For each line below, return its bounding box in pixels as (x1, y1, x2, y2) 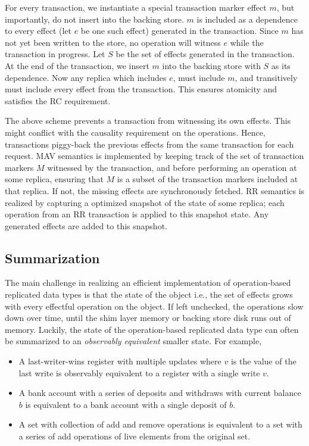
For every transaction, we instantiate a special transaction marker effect (5, 1, 267, 13)
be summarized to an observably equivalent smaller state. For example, (5, 335, 262, 347)
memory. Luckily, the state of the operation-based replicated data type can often (5, 323, 299, 335)
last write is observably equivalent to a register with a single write (18, 366, 260, 379)
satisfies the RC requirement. (5, 94, 111, 107)
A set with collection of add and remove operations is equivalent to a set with (18, 418, 302, 431)
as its (271, 59, 291, 71)
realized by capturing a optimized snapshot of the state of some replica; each (5, 196, 285, 208)
